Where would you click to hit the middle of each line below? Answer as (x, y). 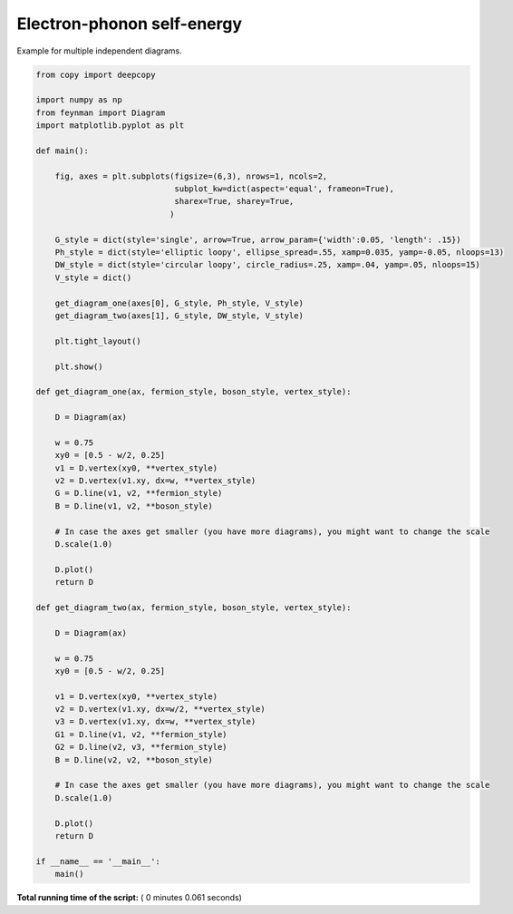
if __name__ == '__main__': (98, 861)
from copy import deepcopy (96, 74)
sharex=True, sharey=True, (234, 201)
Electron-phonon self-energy (130, 24)
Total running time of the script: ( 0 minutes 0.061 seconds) (129, 898)
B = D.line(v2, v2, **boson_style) (134, 760)
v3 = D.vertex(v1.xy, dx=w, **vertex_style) (155, 722)
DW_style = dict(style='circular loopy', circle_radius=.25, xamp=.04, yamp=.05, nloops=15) (267, 265)
